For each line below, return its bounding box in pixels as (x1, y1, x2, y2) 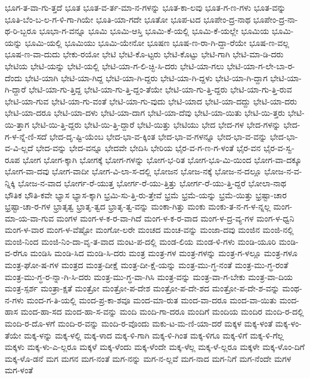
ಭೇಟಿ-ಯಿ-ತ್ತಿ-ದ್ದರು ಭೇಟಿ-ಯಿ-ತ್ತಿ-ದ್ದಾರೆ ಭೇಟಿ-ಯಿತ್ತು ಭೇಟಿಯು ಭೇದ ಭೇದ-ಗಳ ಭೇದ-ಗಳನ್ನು (32, 118, 281, 130)
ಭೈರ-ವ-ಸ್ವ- (263, 142, 294, 154)
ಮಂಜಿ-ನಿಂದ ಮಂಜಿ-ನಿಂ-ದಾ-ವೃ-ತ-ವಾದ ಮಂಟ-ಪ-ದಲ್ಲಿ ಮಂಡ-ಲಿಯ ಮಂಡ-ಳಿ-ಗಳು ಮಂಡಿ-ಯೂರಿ (5, 235, 276, 247)
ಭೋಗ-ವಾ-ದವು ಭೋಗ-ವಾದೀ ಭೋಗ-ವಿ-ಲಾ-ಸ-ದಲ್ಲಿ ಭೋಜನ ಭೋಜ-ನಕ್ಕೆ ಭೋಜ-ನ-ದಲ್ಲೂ (5, 165, 262, 177)
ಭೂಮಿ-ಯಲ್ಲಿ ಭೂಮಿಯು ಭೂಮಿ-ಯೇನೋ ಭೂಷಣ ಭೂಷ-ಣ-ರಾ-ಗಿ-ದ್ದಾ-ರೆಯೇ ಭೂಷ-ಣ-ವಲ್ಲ (24, 36, 289, 48)
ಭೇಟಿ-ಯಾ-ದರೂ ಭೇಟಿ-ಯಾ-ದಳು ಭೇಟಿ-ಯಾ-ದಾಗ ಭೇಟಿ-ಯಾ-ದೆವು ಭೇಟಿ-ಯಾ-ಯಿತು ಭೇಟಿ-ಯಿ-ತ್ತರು (5, 106, 286, 119)
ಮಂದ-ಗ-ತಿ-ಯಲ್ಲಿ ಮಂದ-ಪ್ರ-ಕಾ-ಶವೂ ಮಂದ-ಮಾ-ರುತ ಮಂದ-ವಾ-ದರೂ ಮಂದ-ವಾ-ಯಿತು (26, 293, 277, 306)
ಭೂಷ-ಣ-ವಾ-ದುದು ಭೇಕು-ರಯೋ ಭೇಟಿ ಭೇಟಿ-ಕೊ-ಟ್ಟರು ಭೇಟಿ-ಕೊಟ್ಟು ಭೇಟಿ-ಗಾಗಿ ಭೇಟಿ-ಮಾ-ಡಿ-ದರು (5, 48, 284, 60)
